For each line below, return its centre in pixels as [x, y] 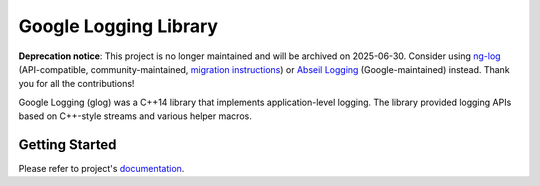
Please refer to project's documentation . [101, 169]
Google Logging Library [118, 26]
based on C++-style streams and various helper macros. [135, 116]
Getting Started [67, 144]
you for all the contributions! [76, 84]
